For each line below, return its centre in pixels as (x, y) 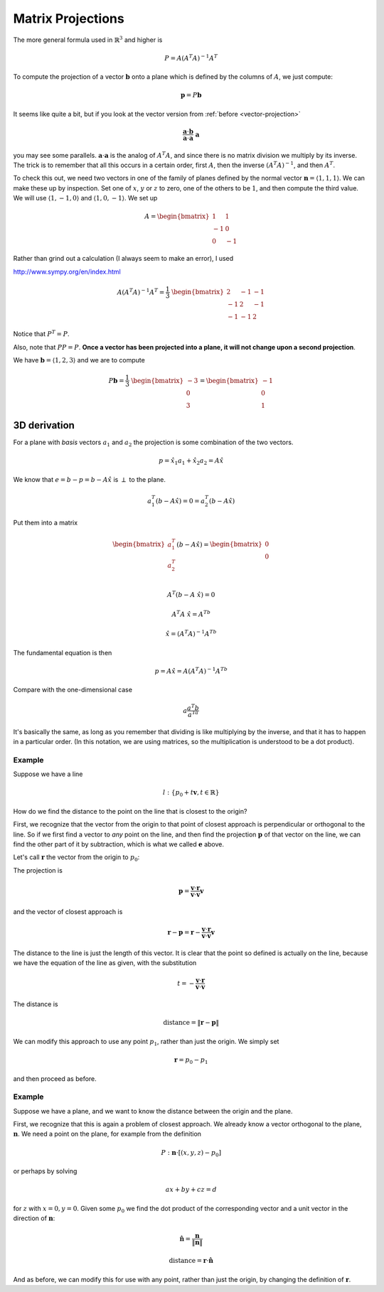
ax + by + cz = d (191, 1190)
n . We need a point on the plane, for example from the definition (107, 1134)
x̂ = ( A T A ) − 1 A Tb (191, 634)
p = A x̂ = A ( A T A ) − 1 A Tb (191, 671)
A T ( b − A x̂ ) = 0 (191, 594)
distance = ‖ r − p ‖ (191, 1023)
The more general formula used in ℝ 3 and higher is (88, 39)
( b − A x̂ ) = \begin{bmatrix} (219, 544)
